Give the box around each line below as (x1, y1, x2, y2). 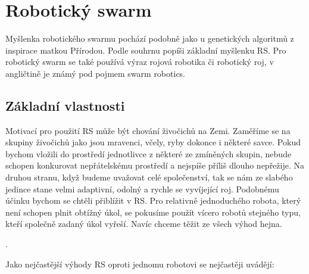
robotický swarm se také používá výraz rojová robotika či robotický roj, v (5, 55, 274, 68)
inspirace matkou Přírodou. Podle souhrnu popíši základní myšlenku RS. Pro (5, 43, 286, 56)
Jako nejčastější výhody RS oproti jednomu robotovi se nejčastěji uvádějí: (5, 257, 274, 270)
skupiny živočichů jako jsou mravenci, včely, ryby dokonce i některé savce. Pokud (5, 136, 301, 148)
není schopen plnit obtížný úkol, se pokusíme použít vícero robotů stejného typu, (5, 205, 301, 218)
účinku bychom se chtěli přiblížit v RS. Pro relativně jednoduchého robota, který (5, 194, 301, 207)
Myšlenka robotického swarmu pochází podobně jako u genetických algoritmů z (5, 32, 294, 45)
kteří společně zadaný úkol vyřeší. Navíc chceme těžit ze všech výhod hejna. (5, 217, 282, 230)
